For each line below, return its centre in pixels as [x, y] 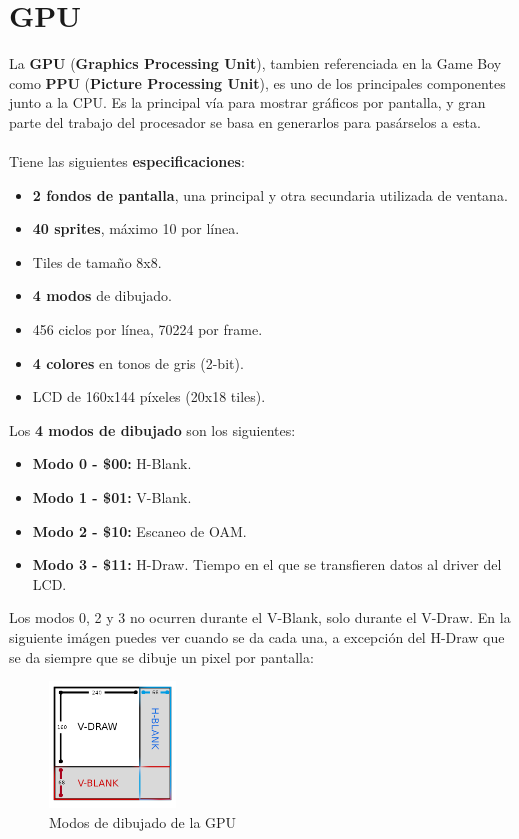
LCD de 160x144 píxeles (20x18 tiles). [149, 396]
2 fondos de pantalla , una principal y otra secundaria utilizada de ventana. [270, 194]
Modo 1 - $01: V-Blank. [112, 497]
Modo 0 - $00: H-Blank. [112, 463]
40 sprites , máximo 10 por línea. [136, 228]
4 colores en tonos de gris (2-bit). [138, 362]
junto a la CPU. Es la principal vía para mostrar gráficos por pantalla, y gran [247, 102]
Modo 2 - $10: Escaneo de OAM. [139, 530]
